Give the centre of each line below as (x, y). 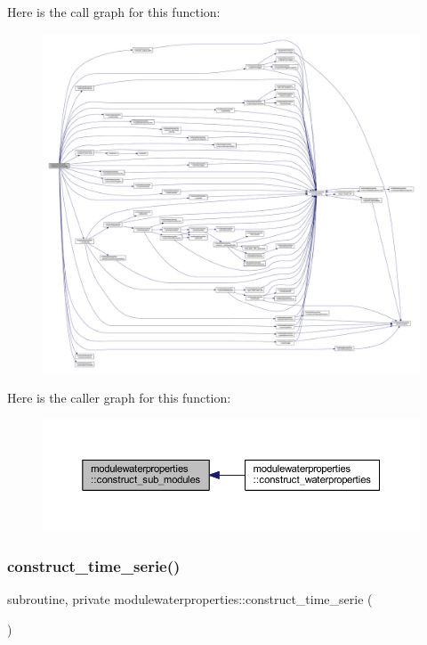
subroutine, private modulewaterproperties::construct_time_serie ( (190, 599)
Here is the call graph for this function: (114, 12)
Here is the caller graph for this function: (119, 398)
